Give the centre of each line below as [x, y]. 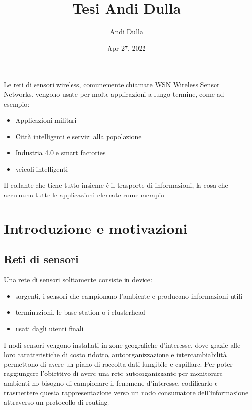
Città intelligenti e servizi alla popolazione [78, 136]
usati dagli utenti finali [49, 329]
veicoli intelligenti [42, 169]
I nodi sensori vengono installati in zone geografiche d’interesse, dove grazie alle [122, 345]
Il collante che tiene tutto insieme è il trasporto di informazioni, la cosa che [116, 185]
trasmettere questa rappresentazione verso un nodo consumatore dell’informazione [126, 392]
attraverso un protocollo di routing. [57, 402]
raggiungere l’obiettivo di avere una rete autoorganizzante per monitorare [113, 373]
